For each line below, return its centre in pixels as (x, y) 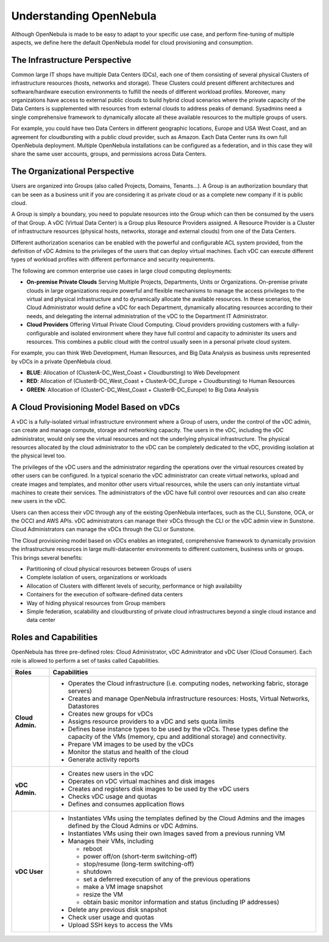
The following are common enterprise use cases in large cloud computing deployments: (122, 271)
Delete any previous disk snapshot (117, 910)
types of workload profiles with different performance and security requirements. (113, 260)
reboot (93, 849)
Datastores (84, 706)
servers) (80, 691)
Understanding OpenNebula (84, 16)
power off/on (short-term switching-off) (140, 857)
